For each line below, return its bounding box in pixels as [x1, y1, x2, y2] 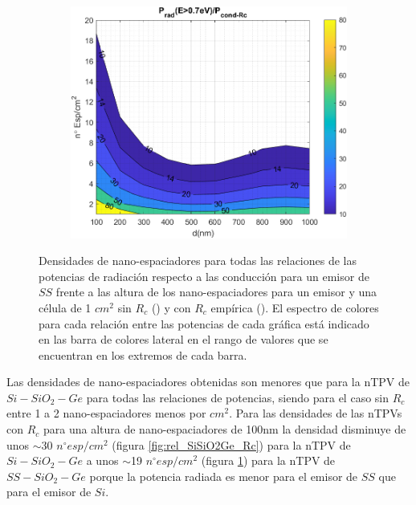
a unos [86, 452, 119, 469]
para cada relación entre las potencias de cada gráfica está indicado [39, 315, 369, 332]
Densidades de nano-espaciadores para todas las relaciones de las [39, 252, 357, 269]
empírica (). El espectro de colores [210, 299, 379, 316]
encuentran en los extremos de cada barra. [39, 346, 247, 363]
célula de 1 [39, 299, 92, 316]
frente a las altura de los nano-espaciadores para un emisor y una [55, 283, 377, 300]
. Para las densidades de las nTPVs [229, 405, 402, 422]
